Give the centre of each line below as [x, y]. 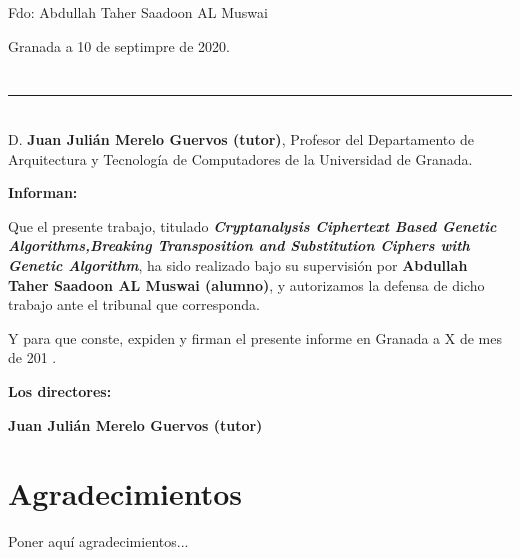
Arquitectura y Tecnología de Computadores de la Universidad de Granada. [240, 158]
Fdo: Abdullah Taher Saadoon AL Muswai [138, 12]
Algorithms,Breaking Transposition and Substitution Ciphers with [239, 245]
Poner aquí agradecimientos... [98, 541]
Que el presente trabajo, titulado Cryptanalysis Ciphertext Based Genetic [252, 225]
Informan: [43, 192]
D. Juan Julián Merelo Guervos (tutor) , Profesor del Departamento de [241, 138]
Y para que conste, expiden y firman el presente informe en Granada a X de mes [255, 337]
